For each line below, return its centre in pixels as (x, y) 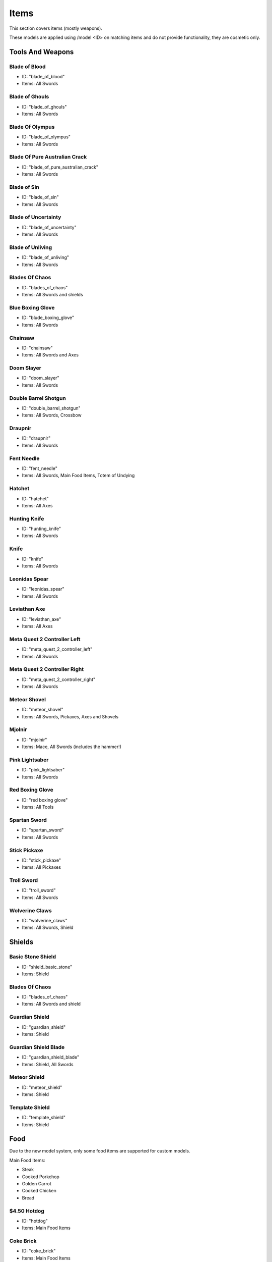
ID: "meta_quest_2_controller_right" (59, 679)
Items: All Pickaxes (42, 867)
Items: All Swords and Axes (50, 355)
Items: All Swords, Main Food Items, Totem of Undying (78, 476)
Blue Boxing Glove (32, 307)
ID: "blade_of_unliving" (46, 257)
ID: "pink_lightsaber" (43, 770)
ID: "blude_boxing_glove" (48, 318)
